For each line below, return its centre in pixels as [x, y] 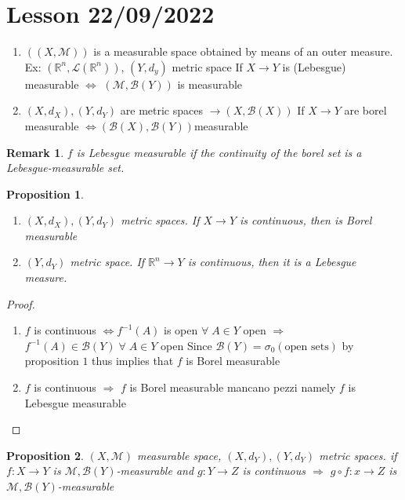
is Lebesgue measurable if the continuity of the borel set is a [219, 152]
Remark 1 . [35, 152]
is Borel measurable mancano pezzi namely [233, 387]
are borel [365, 110]
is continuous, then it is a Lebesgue [272, 262]
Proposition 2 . [45, 455]
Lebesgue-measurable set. [65, 168]
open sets [307, 347]
